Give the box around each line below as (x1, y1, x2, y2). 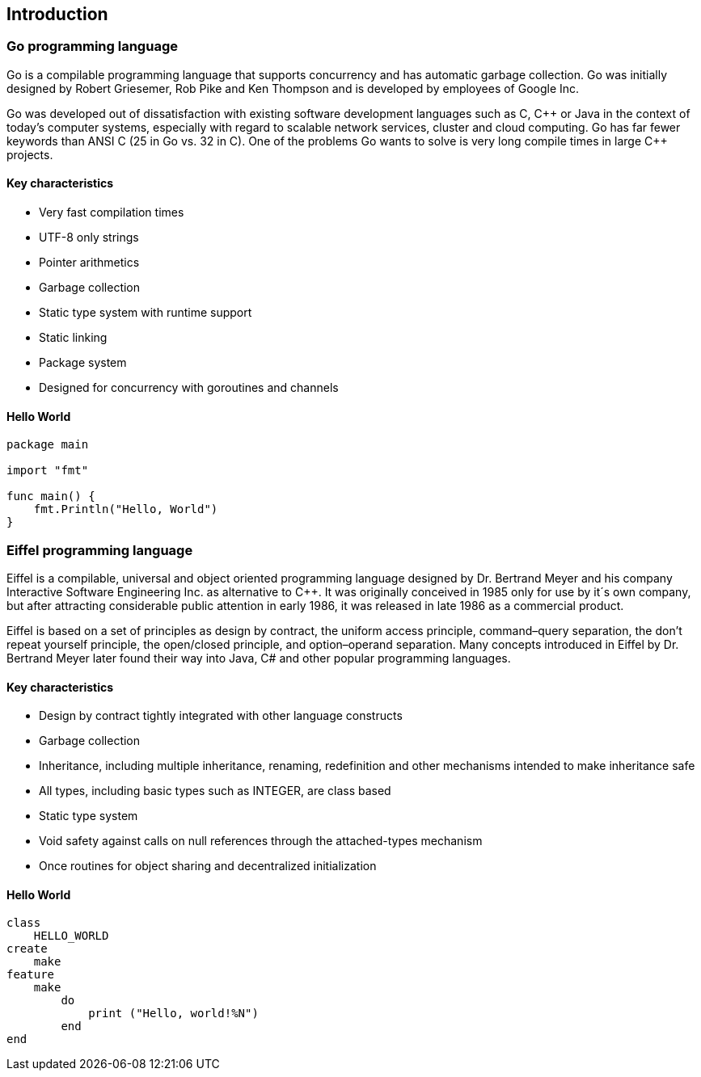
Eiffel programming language (6, 541, 193, 558)
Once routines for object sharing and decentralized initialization (39, 859, 377, 873)
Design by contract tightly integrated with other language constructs (39, 709, 403, 723)
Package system (39, 355, 127, 370)
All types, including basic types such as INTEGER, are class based (39, 784, 391, 798)
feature (6, 968, 55, 982)
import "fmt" (6, 464, 89, 477)
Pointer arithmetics (39, 255, 140, 270)
